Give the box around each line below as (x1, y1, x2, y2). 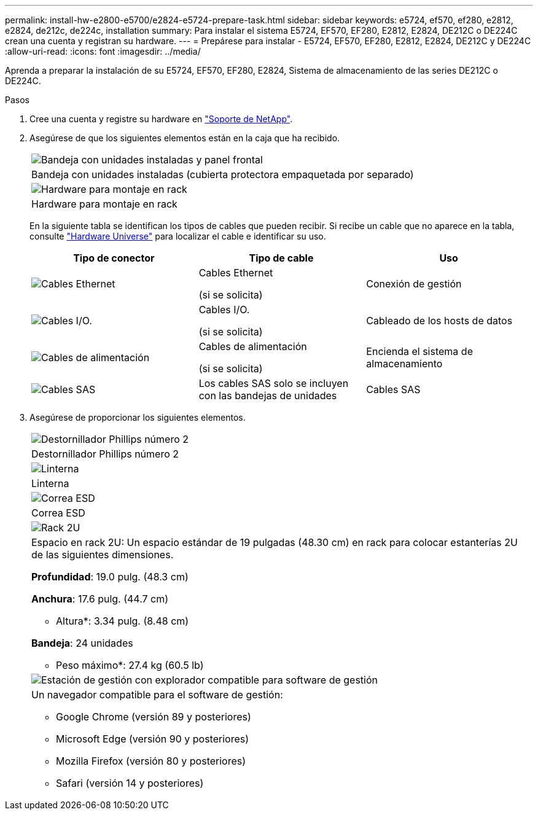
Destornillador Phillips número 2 (31, 448, 179, 460)
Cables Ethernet (198, 267, 273, 279)
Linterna (31, 477, 69, 489)
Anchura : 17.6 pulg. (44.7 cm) (31, 593, 169, 605)
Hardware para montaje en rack (31, 198, 177, 210)
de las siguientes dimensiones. (31, 548, 174, 561)
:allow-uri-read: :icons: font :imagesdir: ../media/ (5, 46, 201, 57)
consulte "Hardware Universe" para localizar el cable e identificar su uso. (29, 231, 326, 241)
